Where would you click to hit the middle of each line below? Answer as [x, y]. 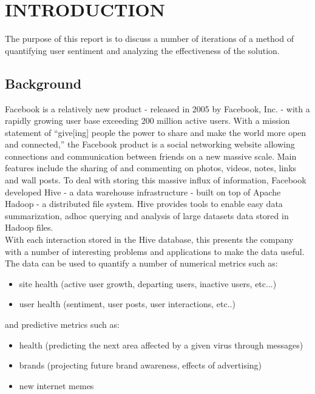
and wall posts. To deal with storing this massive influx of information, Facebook [156, 180]
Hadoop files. [29, 227]
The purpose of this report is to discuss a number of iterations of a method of [149, 39]
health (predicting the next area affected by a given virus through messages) [161, 345]
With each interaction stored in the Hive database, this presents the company [149, 239]
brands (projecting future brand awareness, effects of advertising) [141, 365]
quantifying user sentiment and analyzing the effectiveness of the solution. [142, 50]
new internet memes [56, 385]
